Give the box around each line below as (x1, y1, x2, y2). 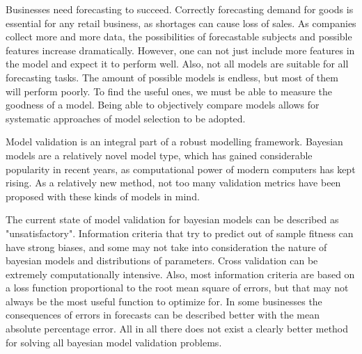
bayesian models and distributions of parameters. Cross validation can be (6, 253, 318, 268)
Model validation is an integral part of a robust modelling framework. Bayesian (6, 134, 343, 149)
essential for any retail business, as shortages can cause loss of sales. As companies (6, 15, 356, 30)
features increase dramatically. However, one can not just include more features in (6, 42, 355, 57)
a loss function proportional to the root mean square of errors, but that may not (6, 280, 349, 295)
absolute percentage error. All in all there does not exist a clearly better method (6, 321, 349, 336)
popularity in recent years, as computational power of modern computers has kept (6, 161, 356, 176)
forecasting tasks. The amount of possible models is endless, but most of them (6, 70, 338, 84)
